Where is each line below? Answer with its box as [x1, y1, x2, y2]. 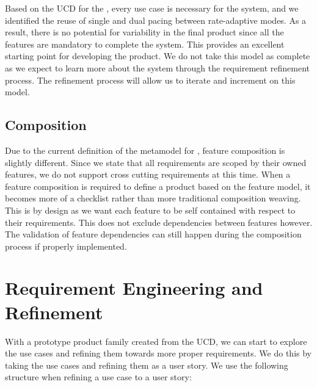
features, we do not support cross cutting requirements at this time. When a [5, 168, 291, 181]
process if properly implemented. [5, 239, 127, 252]
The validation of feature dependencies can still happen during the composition [5, 228, 302, 241]
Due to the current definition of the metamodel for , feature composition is [5, 143, 285, 156]
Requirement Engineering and [5, 275, 263, 300]
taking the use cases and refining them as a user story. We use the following [5, 358, 288, 371]
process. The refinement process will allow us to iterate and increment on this [5, 73, 296, 86]
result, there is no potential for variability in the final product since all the [5, 26, 284, 38]
